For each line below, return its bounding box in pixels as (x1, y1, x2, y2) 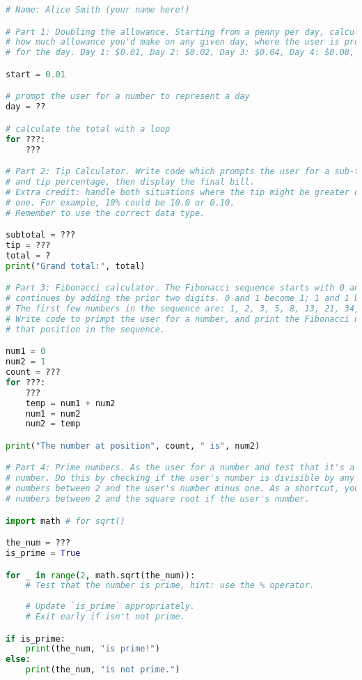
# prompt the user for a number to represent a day (6, 91, 250, 102)
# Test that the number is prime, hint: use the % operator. (25, 580, 315, 591)
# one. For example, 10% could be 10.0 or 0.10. (6, 197, 235, 208)
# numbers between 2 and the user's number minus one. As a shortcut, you (6, 484, 360, 494)
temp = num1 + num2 (25, 398, 116, 408)
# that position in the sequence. (6, 324, 166, 334)
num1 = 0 (6, 346, 46, 357)
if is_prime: (6, 633, 65, 644)
